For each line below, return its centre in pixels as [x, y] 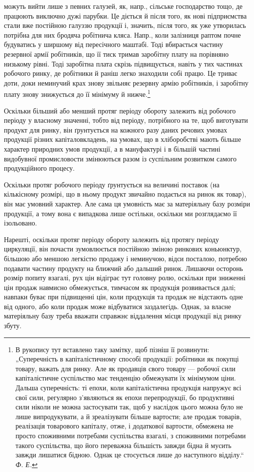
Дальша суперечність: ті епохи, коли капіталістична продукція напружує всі [128, 388]
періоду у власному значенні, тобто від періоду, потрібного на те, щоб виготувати [126, 120]
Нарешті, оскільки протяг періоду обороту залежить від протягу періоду [112, 239]
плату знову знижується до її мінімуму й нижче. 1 [77, 93]
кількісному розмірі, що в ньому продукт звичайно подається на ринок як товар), [125, 194]
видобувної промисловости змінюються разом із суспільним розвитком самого [120, 158]
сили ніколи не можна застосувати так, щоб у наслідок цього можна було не [129, 407]
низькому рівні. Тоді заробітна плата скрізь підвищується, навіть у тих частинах [123, 63]
